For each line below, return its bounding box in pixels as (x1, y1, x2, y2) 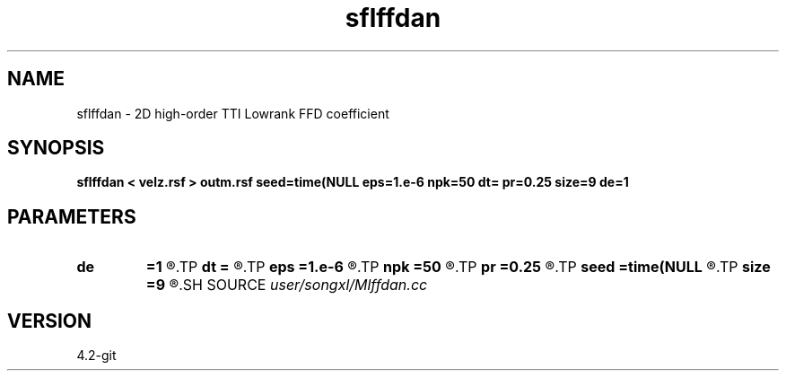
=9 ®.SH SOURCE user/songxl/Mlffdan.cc (145, 276, 428, 294)
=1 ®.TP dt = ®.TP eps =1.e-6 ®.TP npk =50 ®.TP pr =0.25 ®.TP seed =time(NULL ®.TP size (145, 258, 771, 277)
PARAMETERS (7, 205, 136, 228)
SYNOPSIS (7, 136, 105, 160)
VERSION (7, 309, 92, 332)
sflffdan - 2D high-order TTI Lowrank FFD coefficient (76, 105, 389, 121)
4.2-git (76, 347, 117, 364)
